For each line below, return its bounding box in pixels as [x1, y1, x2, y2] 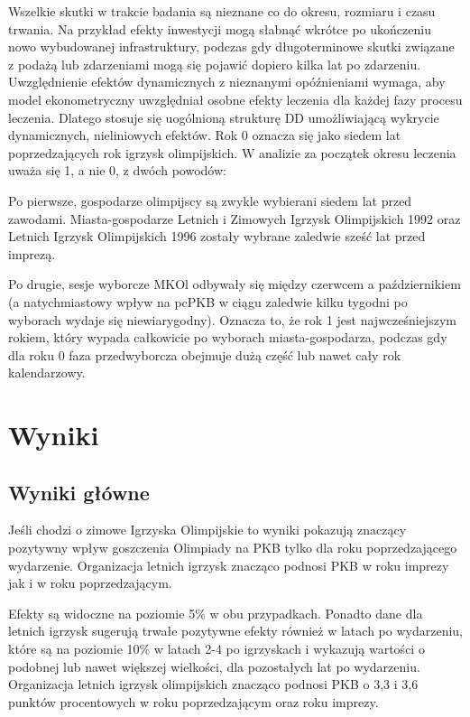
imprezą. [8, 244, 56, 263]
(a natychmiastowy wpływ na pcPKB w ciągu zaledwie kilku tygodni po [8, 292, 408, 311]
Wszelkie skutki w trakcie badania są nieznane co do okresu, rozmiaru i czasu [8, 2, 436, 20]
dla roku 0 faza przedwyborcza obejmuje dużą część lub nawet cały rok [8, 345, 401, 364]
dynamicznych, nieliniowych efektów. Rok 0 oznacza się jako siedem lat [8, 126, 401, 144]
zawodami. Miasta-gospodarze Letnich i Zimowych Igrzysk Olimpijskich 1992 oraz [8, 209, 461, 228]
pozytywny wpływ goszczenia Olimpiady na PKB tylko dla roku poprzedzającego [8, 538, 457, 557]
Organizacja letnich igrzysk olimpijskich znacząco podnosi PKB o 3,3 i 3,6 [8, 675, 419, 694]
